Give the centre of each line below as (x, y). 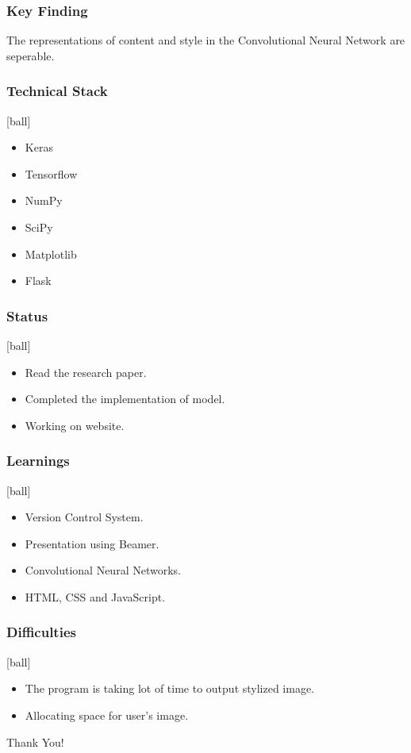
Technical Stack (57, 91)
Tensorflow (51, 173)
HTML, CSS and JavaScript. (95, 596)
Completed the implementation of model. (125, 399)
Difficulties (41, 632)
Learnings (38, 461)
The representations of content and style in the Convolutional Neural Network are (206, 40)
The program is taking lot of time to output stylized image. (170, 688)
